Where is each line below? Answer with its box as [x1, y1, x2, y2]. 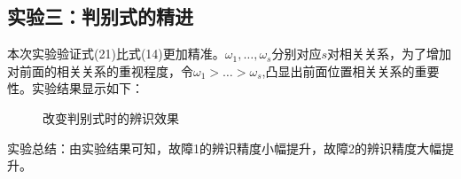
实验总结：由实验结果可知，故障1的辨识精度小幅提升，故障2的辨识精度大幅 [7, 138, 441, 157]
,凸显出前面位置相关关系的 [262, 61, 415, 80]
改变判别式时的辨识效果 [43, 108, 179, 127]
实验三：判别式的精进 [7, 3, 193, 30]
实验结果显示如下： [31, 79, 144, 97]
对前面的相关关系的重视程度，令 [7, 61, 193, 80]
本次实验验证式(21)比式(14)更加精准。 [7, 44, 225, 63]
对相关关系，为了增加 [327, 44, 452, 63]
